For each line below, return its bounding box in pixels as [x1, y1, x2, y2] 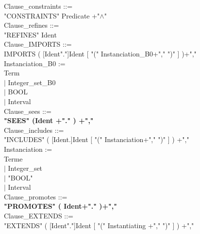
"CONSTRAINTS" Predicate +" [4, 10, 100, 20]
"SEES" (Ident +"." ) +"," [4, 115, 94, 126]
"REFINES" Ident [4, 29, 57, 39]
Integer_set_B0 [8, 77, 56, 87]
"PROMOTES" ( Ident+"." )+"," [4, 201, 117, 211]
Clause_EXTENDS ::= [4, 211, 74, 221]
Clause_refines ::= [4, 20, 59, 30]
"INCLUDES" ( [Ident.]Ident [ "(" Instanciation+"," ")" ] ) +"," [4, 134, 189, 144]
